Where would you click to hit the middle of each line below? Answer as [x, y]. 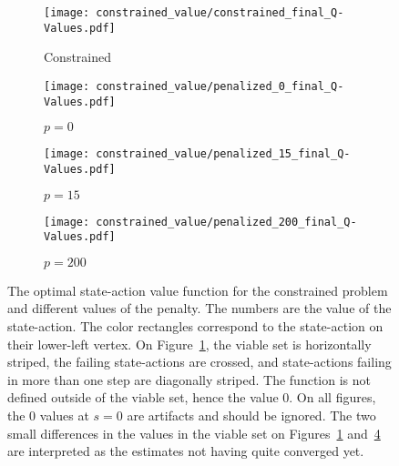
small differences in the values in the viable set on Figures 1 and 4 [194, 433]
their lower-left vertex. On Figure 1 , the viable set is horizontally [189, 344]
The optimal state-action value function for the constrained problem [198, 290]
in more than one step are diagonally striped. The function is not [189, 379]
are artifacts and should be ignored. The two [251, 415]
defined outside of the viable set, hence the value [143, 397]
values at [64, 415]
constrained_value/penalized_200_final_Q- [226, 222]
